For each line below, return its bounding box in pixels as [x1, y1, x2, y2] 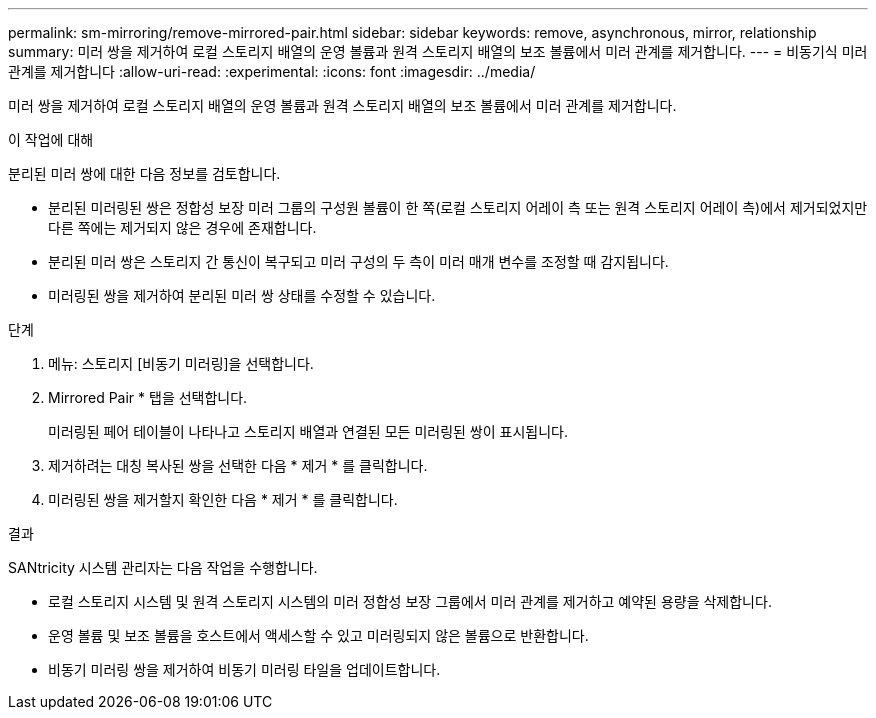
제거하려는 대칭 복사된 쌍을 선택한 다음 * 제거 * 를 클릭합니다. [48, 457, 428, 474]
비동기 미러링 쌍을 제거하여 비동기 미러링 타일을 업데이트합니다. [48, 661, 441, 678]
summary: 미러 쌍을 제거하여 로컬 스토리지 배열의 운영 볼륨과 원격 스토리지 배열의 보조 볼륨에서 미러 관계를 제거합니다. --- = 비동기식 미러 [8, 43, 868, 60]
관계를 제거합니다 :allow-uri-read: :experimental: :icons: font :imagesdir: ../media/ [8, 63, 536, 80]
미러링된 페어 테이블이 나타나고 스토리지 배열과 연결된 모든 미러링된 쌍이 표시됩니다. [48, 423, 568, 440]
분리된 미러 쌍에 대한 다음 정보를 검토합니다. [8, 165, 281, 182]
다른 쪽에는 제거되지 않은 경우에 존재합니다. [48, 219, 317, 236]
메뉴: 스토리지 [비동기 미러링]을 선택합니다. [48, 355, 314, 372]
